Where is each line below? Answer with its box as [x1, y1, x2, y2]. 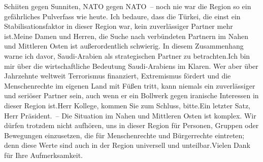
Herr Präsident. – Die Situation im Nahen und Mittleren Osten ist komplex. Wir [4, 110, 256, 120]
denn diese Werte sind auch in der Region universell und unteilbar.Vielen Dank [4, 140, 250, 150]
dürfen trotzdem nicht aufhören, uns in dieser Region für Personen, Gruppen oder [4, 120, 259, 131]
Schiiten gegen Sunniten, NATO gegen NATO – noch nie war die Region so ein [4, 1, 251, 11]
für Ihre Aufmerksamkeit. [4, 149, 83, 160]
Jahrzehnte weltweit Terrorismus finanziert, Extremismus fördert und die [4, 70, 231, 81]
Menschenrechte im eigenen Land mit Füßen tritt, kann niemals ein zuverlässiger [4, 80, 255, 91]
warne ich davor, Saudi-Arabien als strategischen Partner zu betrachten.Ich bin [4, 50, 250, 61]
